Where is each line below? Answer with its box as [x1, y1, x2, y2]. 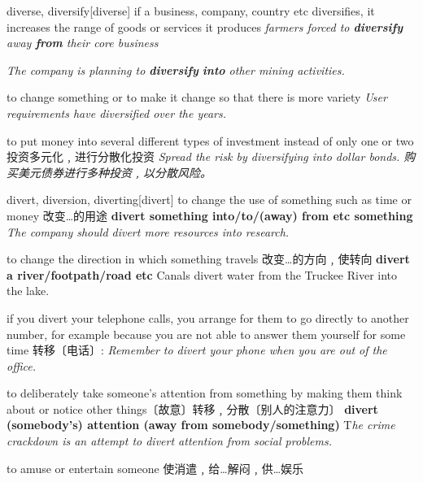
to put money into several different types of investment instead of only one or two [7, 132, 414, 149]
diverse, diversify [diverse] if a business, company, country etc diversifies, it [7, 2, 375, 19]
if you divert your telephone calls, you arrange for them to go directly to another [7, 309, 409, 326]
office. [7, 357, 36, 374]
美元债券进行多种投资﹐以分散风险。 [17, 163, 211, 180]
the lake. [7, 282, 50, 299]
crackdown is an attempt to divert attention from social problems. [7, 432, 333, 449]
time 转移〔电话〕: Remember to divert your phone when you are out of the [7, 341, 387, 358]
